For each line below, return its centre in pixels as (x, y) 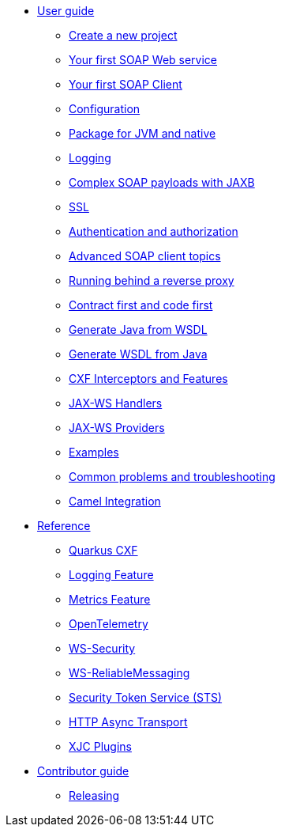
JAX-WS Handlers (116, 403)
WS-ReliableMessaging (129, 673)
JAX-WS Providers (117, 428)
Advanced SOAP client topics (145, 256)
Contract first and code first (141, 305)
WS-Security (102, 648)
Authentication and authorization (154, 231)
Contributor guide (83, 771)
